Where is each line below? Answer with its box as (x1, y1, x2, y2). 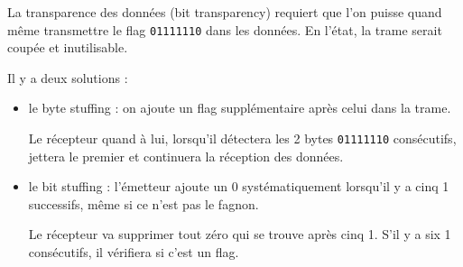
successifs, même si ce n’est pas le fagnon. (28, 194, 259, 213)
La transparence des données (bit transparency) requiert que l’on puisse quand (7, 3, 442, 21)
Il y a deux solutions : (7, 68, 128, 87)
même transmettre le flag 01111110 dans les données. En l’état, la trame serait (7, 20, 442, 39)
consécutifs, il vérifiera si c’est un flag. (28, 243, 239, 262)
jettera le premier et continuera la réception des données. (28, 146, 344, 165)
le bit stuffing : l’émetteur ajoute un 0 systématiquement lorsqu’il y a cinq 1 (28, 177, 449, 196)
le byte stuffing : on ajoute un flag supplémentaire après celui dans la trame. (28, 98, 451, 117)
